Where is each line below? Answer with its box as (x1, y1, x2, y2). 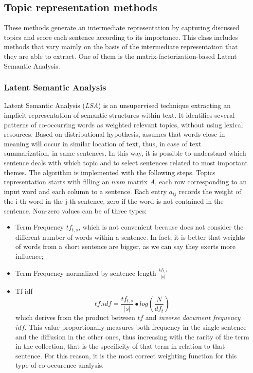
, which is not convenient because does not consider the (78, 222, 244, 232)
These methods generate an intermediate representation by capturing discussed (4, 22, 240, 33)
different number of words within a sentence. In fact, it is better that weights (15, 231, 245, 242)
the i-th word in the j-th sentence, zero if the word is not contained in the (4, 196, 224, 206)
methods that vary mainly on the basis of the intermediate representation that (4, 41, 238, 52)
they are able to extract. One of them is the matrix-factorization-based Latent (4, 51, 237, 61)
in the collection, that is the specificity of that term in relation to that (15, 341, 225, 351)
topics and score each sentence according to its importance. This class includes (4, 32, 238, 42)
